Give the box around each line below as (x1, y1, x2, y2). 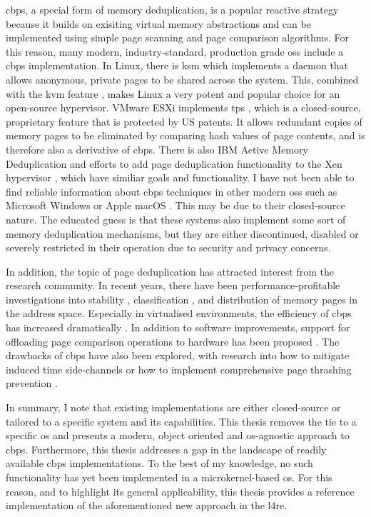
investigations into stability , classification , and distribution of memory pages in (6, 291, 357, 306)
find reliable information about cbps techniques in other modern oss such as (6, 184, 337, 199)
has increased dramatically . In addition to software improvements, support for (6, 320, 350, 335)
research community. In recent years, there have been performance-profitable (6, 278, 340, 293)
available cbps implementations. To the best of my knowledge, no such (6, 456, 313, 471)
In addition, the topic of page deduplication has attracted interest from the (6, 263, 334, 278)
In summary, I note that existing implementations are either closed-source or (6, 400, 341, 415)
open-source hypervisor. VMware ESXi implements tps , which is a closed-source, (6, 100, 361, 115)
